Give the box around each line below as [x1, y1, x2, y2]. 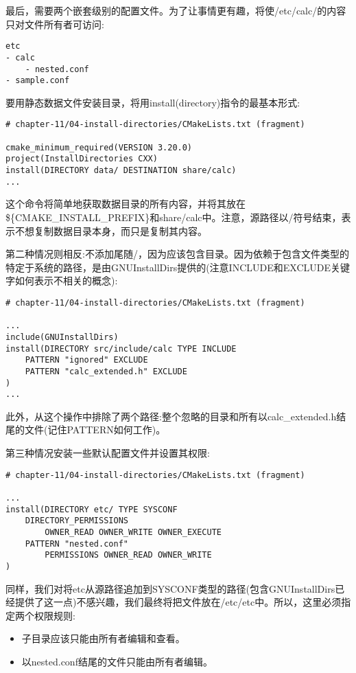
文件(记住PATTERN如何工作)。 [24, 422, 166, 437]
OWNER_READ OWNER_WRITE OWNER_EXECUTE [45, 527, 222, 537]
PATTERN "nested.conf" [25, 538, 128, 549]
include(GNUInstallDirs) [5, 332, 119, 342]
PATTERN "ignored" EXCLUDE [25, 355, 148, 365]
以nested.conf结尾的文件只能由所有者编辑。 [21, 654, 213, 668]
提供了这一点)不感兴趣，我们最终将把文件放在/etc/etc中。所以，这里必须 [14, 595, 342, 609]
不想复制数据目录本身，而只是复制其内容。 [14, 223, 207, 238]
